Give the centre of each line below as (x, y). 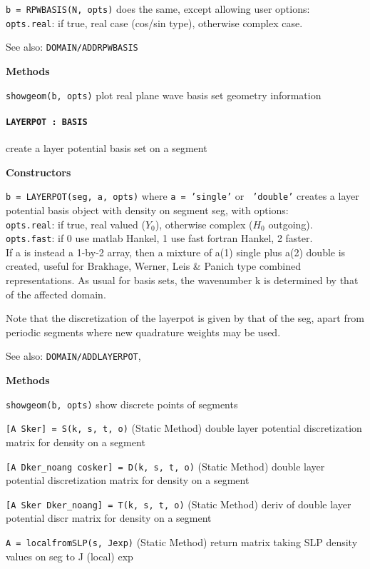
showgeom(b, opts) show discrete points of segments (122, 404)
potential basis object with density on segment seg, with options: (147, 210)
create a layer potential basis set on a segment (107, 148)
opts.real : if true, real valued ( (76, 224)
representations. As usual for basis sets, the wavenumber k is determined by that (182, 280)
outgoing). (291, 224)
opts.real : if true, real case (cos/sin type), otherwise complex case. (154, 22)
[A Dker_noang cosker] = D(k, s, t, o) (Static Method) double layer (165, 466)
